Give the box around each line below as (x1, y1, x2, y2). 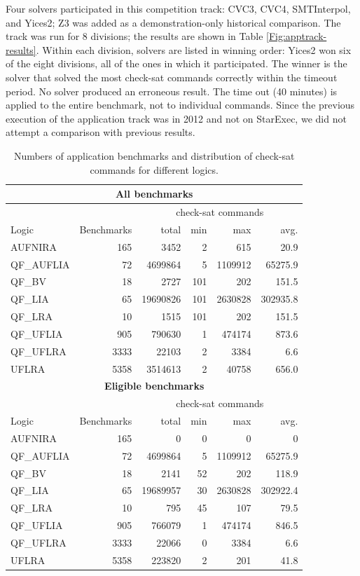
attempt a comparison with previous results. (6, 125, 195, 139)
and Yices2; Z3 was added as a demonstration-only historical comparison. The (6, 15, 341, 29)
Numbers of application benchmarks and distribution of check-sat (13, 148, 295, 163)
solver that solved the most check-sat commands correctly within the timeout (6, 69, 338, 84)
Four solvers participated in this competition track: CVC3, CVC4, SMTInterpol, (6, 1, 351, 15)
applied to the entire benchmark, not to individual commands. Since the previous (6, 97, 355, 112)
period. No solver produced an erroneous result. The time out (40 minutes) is (6, 83, 338, 98)
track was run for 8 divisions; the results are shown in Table (6, 29, 263, 43)
